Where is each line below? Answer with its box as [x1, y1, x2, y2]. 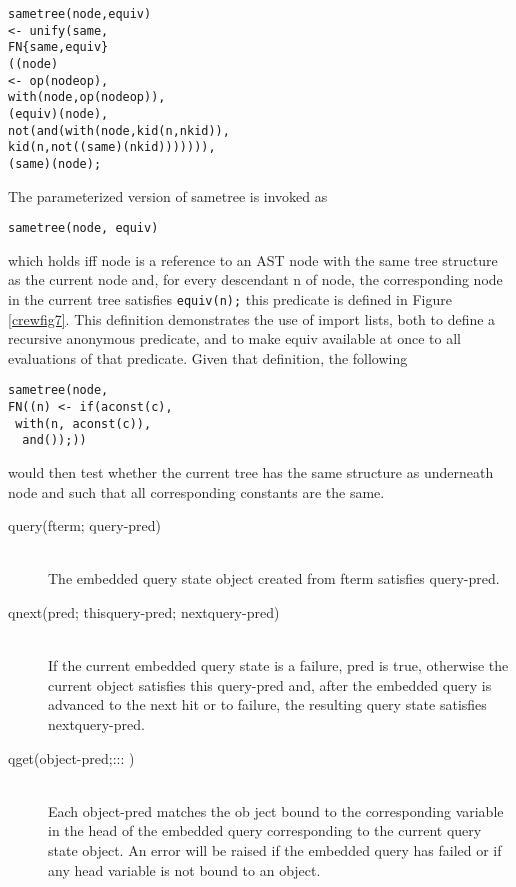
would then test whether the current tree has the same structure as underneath [8, 462, 494, 483]
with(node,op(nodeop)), [8, 90, 166, 105]
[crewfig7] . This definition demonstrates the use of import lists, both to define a [8, 308, 496, 329]
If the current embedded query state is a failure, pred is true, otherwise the [48, 655, 509, 676]
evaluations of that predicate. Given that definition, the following [8, 347, 408, 368]
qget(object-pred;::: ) [8, 747, 135, 768]
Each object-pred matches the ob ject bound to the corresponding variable [48, 800, 504, 821]
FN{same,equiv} [8, 40, 109, 55]
